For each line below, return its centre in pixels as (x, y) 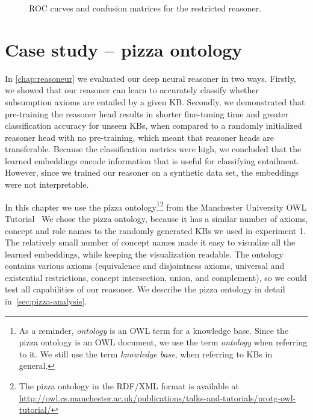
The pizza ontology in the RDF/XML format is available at (129, 386)
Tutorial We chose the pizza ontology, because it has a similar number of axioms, (156, 218)
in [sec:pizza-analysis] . (46, 301)
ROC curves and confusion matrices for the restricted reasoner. (145, 8)
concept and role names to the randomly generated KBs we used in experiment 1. (155, 230)
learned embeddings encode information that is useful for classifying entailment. (152, 160)
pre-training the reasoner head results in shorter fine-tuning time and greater (147, 113)
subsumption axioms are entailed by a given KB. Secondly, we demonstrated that (155, 101)
